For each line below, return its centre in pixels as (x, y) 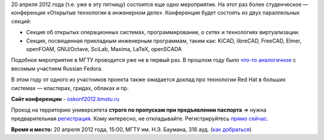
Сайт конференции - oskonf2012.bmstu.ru (65, 99)
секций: (21, 21)
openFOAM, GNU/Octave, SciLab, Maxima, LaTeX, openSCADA (104, 49)
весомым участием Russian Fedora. (57, 68)
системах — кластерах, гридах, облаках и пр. (70, 88)
